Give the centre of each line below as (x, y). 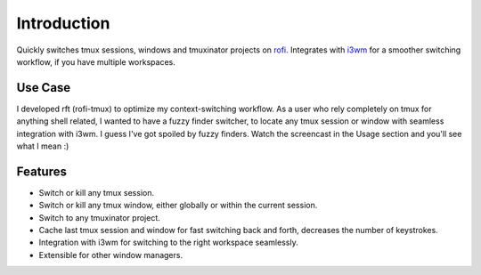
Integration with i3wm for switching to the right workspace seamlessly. (168, 243)
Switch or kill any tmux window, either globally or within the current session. (178, 206)
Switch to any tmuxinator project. (99, 217)
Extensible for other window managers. (110, 255)
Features (41, 171)
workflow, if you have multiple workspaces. (96, 61)
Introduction (63, 23)
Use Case (44, 88)
